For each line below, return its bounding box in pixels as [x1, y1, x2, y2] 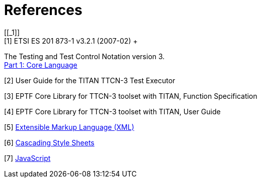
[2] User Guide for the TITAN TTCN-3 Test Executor [4, 76, 176, 85]
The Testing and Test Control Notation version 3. [4, 52, 165, 61]
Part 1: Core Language [4, 60, 77, 69]
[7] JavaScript [4, 153, 51, 162]
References [4, 2, 82, 19]
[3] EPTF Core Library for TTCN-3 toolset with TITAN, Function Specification [4, 91, 257, 100]
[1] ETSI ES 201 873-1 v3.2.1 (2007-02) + [4, 36, 138, 45]
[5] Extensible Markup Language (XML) [4, 122, 134, 131]
